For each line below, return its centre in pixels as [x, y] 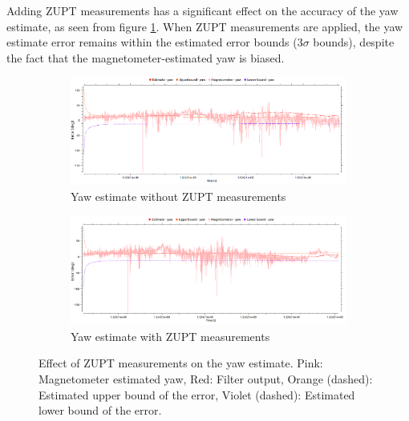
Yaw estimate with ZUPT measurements [170, 336]
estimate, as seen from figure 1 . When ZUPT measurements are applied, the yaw [205, 26]
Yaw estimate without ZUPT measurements [178, 196]
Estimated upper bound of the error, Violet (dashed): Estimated [197, 394]
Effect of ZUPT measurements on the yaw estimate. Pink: [181, 363]
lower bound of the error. [100, 410]
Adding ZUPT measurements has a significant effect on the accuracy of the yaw [202, 10]
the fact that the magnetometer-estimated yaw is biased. [146, 57]
